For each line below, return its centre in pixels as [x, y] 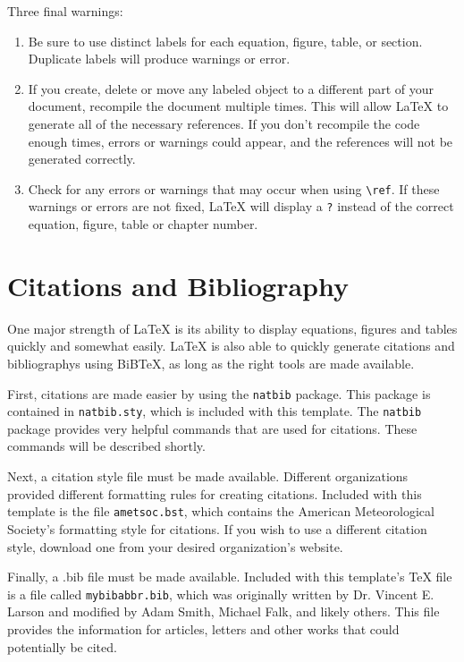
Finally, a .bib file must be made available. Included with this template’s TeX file [230, 577]
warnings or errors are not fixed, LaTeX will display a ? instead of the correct [241, 206]
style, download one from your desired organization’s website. [175, 546]
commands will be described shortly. [106, 446]
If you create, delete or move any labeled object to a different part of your [231, 88]
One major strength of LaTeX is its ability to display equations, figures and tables [232, 328]
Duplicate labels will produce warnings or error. [159, 59]
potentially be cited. [62, 646]
